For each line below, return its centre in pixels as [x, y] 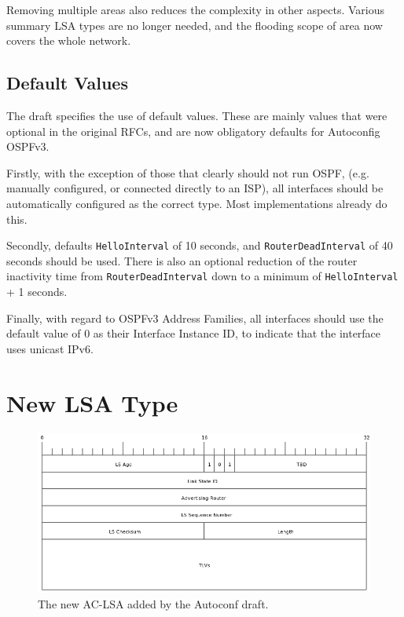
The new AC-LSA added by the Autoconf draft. [153, 603]
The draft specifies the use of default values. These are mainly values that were [197, 115]
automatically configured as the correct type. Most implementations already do [197, 203]
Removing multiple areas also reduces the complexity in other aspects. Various [196, 9]
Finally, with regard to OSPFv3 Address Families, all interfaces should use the [195, 318]
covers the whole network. [69, 40]
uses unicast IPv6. [50, 348]
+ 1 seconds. [37, 292]
